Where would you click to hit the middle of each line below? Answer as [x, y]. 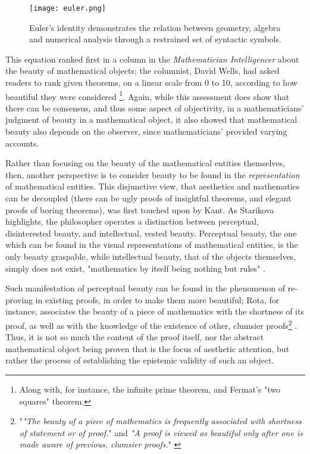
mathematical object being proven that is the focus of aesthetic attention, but [148, 348]
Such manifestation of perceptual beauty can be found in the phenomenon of [145, 288]
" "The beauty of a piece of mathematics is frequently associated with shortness [160, 421]
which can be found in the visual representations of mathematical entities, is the [152, 245]
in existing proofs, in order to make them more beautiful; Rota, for [157, 299]
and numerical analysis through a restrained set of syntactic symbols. [155, 39]
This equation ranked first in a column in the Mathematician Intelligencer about [152, 59]
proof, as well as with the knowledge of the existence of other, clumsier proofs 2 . [151, 324]
